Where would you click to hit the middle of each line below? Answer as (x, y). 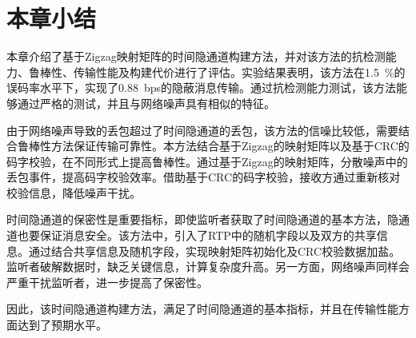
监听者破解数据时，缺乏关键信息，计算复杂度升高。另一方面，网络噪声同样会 (208, 266)
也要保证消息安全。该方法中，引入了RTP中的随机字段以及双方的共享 (197, 235)
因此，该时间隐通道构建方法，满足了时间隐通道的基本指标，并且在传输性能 (202, 309)
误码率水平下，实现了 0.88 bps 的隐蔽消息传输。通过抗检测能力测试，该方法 (201, 87)
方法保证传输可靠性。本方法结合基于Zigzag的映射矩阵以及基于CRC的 (230, 146)
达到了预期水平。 (62, 325)
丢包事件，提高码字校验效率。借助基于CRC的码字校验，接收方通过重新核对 (204, 177)
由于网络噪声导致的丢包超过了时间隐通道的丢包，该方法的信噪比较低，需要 (202, 130)
